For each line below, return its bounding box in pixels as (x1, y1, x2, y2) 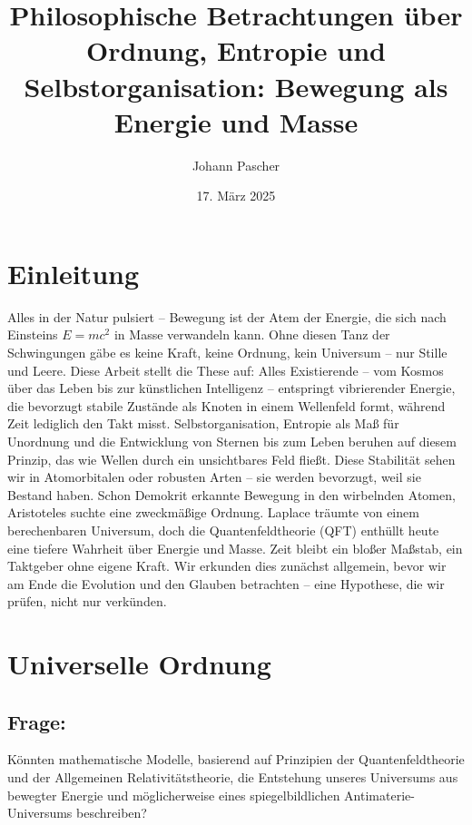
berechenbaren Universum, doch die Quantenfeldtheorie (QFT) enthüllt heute (7, 520, 439, 539)
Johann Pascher (192, 155, 280, 174)
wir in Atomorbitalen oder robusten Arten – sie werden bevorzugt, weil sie (7, 467, 421, 486)
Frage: (7, 707, 66, 735)
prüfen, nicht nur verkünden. (7, 592, 167, 611)
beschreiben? (76, 803, 147, 822)
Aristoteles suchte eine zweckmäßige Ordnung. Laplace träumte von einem (7, 503, 419, 522)
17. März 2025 (196, 186, 276, 205)
